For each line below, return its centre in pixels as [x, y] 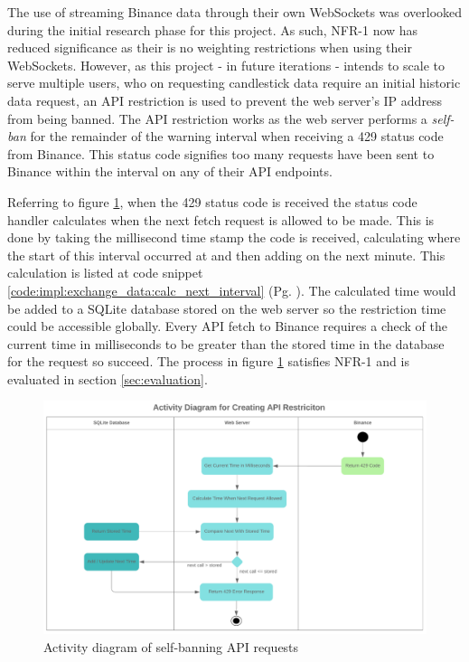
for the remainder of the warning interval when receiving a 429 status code [237, 136]
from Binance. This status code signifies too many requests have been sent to [221, 153]
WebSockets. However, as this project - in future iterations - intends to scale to [226, 65]
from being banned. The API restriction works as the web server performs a [217, 118]
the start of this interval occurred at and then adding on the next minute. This [226, 255]
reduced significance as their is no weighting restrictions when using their [210, 47]
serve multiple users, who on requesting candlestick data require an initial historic [234, 83]
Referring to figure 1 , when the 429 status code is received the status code [212, 201]
